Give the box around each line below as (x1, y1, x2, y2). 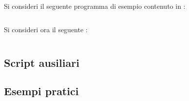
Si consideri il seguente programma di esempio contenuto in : (4, 1, 186, 11)
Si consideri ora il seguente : (4, 24, 88, 34)
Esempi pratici (4, 83, 79, 99)
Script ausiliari (4, 55, 79, 70)
